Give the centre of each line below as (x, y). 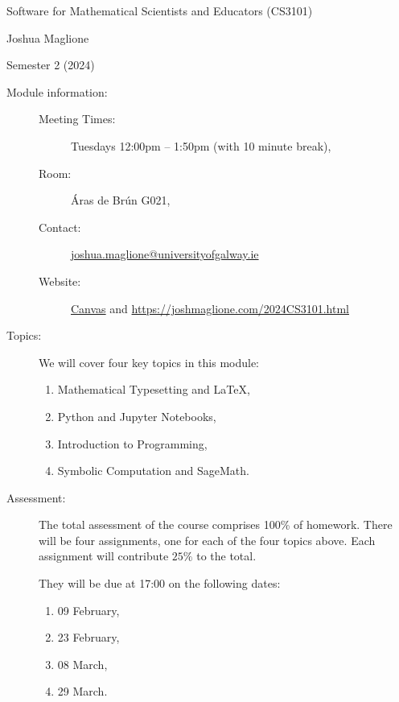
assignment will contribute (104, 556)
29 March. (82, 691)
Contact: (60, 227)
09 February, (88, 610)
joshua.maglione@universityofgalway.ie (165, 254)
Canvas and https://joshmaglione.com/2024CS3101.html (210, 308)
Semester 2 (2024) (51, 65)
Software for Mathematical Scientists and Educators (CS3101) (160, 10)
